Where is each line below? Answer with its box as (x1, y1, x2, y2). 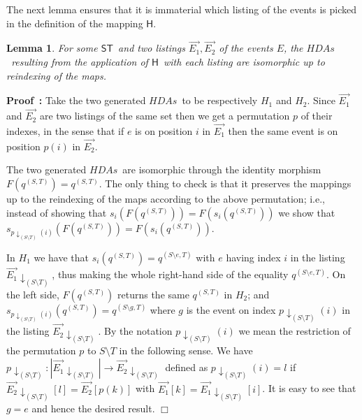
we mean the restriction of (238, 324, 351, 338)
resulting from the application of (11, 55, 148, 68)
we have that (34, 249, 89, 264)
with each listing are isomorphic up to (163, 55, 325, 68)
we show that (278, 205, 335, 219)
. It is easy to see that (262, 381, 356, 396)
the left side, (6, 287, 59, 301)
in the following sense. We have (119, 343, 253, 358)
